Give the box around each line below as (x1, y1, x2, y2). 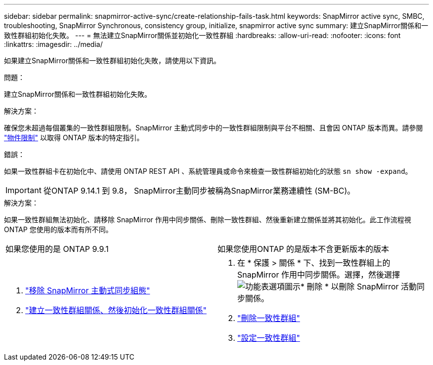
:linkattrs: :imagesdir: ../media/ (4, 40, 103, 48)
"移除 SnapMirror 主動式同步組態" (25, 285, 150, 295)
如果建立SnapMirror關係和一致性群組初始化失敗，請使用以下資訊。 (4, 56, 220, 65)
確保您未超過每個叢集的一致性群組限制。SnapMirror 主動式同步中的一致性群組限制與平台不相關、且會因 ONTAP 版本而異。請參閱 (4, 123, 423, 132)
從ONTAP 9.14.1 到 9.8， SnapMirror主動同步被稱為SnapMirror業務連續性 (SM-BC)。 (43, 186, 355, 196)
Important (5, 185, 42, 195)
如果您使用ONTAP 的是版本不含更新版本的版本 (217, 244, 390, 254)
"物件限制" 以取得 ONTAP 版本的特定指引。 (4, 133, 144, 142)
